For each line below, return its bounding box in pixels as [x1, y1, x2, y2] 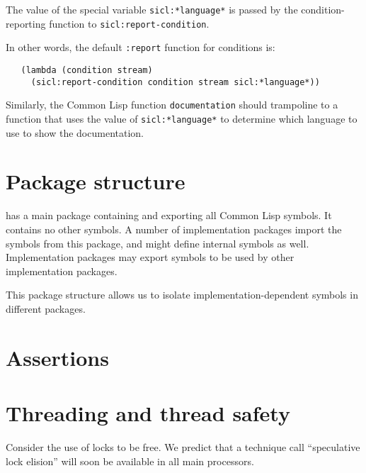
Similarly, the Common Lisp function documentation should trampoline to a [6, 97, 338, 112]
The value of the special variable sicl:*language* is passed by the [6, 2, 298, 16]
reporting [6, 16, 46, 30]
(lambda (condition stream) [21, 65, 153, 75]
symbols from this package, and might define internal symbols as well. [6, 235, 309, 250]
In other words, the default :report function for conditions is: [6, 40, 275, 55]
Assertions [6, 343, 109, 372]
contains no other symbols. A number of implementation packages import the [6, 221, 342, 236]
